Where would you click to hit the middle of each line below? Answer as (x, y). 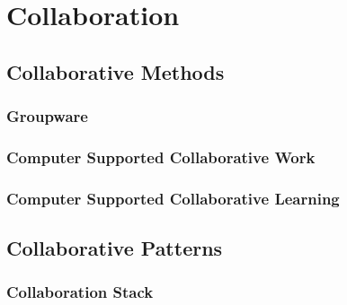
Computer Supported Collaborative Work (161, 157)
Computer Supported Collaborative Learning (173, 198)
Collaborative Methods (116, 71)
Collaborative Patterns (115, 248)
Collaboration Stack (80, 292)
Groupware (47, 116)
